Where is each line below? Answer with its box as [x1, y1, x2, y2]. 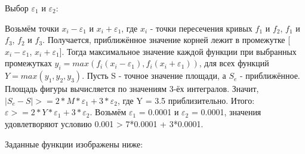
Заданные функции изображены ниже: [5, 137, 143, 150]
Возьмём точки [5, 21, 59, 34]
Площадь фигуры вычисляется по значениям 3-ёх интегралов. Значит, [5, 82, 259, 95]
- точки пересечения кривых [150, 21, 252, 34]
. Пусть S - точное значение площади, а [82, 69, 226, 82]
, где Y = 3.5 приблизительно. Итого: [117, 94, 255, 106]
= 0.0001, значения [191, 106, 261, 118]
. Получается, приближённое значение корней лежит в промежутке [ [42, 33, 291, 46]
